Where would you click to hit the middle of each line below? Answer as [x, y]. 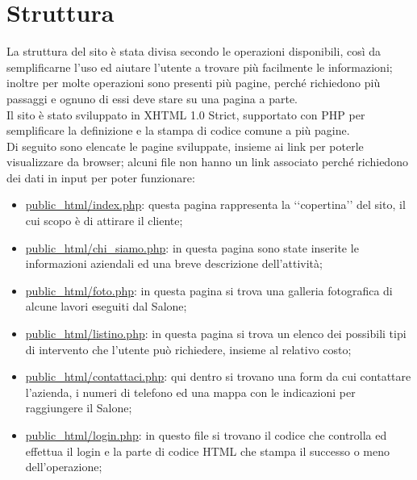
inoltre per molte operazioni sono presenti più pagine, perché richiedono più [194, 83]
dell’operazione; [64, 467]
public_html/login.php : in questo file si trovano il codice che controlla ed [206, 435]
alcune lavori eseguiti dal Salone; [106, 306]
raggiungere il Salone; [79, 408]
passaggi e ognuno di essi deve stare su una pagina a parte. [152, 98]
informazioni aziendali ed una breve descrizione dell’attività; [174, 263]
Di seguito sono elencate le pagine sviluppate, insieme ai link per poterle [185, 146]
